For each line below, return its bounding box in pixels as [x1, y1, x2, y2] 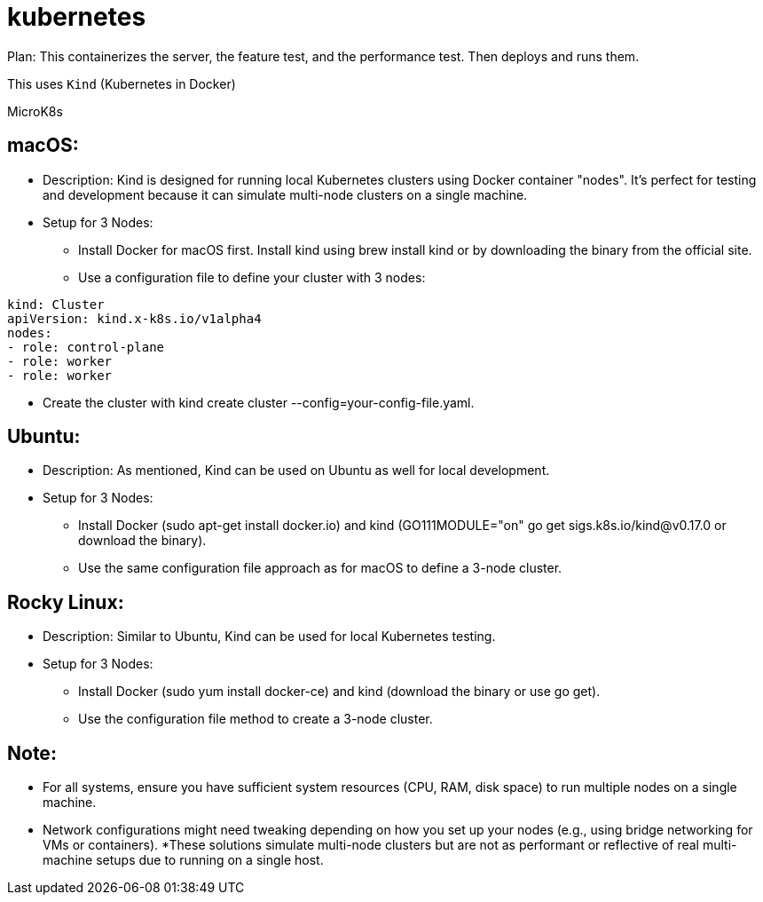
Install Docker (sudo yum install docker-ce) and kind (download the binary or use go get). [78, 684, 601, 700]
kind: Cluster [7, 297, 105, 312]
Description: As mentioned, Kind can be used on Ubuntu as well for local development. [43, 463, 550, 479]
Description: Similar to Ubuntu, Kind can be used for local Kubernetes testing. [43, 629, 496, 645]
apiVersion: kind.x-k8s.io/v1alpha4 [7, 311, 262, 326]
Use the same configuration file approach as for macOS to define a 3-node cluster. [78, 560, 562, 576]
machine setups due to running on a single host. [43, 852, 324, 868]
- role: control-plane [7, 339, 165, 354]
